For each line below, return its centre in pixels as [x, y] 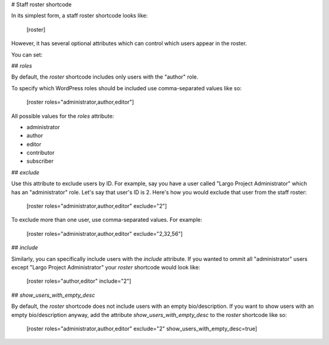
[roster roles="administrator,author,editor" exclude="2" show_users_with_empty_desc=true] [142, 329]
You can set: [27, 54]
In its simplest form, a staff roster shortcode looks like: [80, 16]
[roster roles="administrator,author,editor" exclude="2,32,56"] [104, 233]
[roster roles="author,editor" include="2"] [79, 281]
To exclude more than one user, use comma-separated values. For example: [107, 220]
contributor [41, 153]
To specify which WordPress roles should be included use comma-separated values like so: [126, 88]
